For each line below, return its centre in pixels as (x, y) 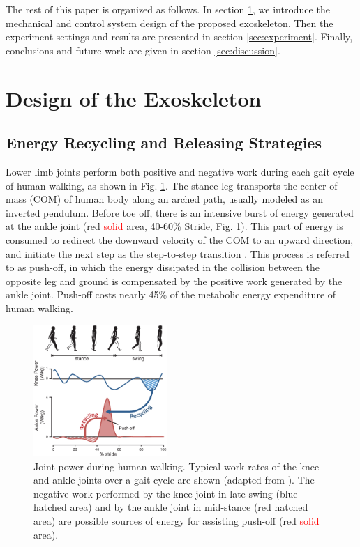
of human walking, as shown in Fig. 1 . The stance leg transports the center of (172, 185)
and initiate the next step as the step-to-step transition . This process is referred (178, 253)
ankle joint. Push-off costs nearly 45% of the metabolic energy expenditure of (171, 294)
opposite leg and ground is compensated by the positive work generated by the (174, 280)
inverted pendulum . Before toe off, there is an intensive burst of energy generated (180, 212)
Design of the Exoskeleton (134, 98)
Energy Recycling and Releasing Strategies (164, 142)
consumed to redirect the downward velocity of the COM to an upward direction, (180, 239)
